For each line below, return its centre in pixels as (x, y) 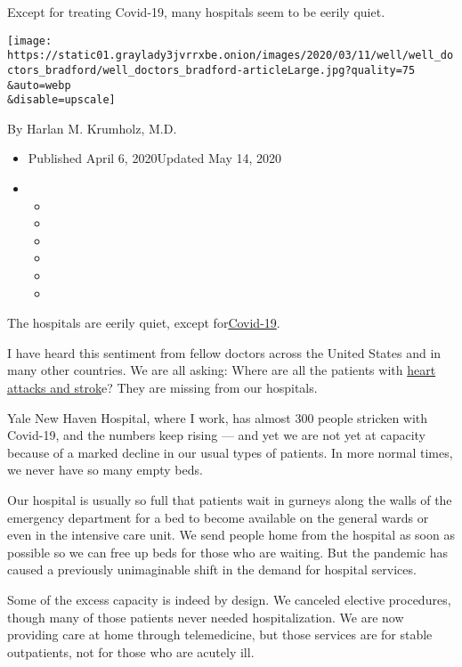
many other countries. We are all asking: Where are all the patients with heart (222, 370)
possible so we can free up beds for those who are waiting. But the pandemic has (228, 552)
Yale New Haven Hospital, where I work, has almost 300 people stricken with (218, 417)
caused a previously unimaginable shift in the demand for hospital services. (212, 569)
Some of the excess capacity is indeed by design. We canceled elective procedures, (229, 599)
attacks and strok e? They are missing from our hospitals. (162, 387)
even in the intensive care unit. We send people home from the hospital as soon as (231, 535)
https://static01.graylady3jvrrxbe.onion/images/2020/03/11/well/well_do (231, 56)
